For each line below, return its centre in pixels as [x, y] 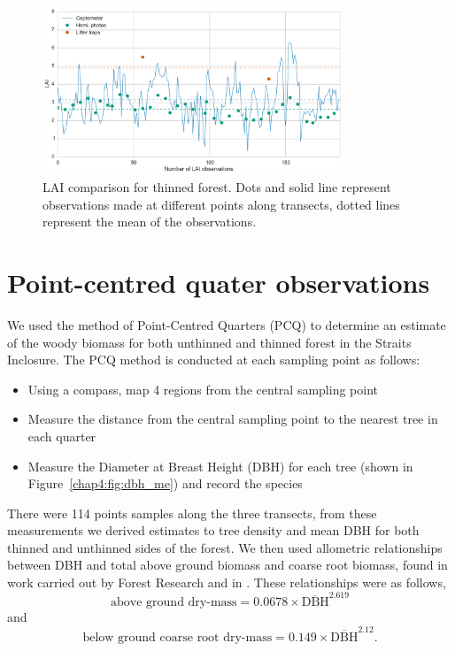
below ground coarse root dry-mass [177, 637]
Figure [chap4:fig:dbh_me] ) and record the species [165, 483]
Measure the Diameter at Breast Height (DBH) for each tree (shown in [220, 466]
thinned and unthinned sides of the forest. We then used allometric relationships [225, 547]
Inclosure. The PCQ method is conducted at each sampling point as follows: [214, 360]
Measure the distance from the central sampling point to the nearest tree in [233, 419]
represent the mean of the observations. [150, 222]
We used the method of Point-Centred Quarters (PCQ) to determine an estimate [227, 324]
